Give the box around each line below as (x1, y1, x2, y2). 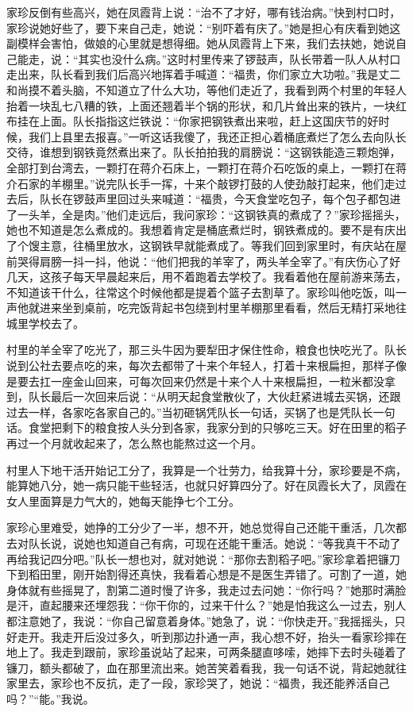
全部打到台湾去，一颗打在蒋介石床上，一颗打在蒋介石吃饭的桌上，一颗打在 (6, 159, 396, 175)
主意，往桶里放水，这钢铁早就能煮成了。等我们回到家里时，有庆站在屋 (39, 237, 407, 253)
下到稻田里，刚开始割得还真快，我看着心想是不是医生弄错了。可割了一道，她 (6, 566, 407, 583)
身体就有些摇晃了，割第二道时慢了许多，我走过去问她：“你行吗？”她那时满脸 (6, 581, 407, 598)
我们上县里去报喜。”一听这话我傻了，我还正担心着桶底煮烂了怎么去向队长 (28, 128, 407, 144)
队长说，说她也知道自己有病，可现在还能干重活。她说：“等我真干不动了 (28, 535, 401, 551)
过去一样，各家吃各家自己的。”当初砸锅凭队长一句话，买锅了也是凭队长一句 (6, 403, 396, 420)
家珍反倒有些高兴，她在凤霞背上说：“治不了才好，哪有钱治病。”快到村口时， (6, 4, 401, 20)
